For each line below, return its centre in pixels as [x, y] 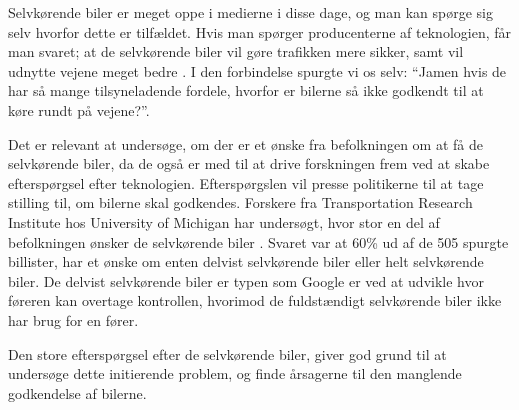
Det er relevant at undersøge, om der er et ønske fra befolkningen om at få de [245, 143]
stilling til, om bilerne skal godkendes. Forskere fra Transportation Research [240, 202]
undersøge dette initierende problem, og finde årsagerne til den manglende [235, 373]
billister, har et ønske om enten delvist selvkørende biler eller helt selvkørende [246, 261]
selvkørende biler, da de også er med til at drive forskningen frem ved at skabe [249, 163]
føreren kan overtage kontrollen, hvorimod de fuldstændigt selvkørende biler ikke [255, 300]
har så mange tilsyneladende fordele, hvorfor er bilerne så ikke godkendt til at [246, 90]
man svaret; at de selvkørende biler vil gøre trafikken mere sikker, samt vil [236, 51]
